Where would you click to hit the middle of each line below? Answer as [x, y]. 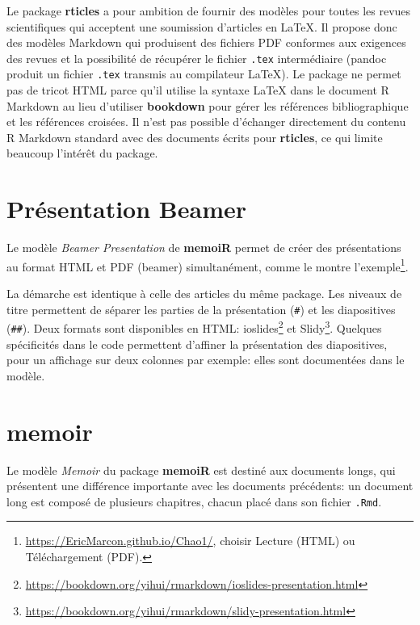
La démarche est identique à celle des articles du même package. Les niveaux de [204, 294]
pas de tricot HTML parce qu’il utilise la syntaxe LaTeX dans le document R [198, 90]
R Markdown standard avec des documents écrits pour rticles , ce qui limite [195, 137]
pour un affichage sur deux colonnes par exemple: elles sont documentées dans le [206, 360]
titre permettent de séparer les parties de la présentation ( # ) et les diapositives [201, 309]
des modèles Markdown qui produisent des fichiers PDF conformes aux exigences [206, 42]
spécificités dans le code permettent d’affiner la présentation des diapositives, [197, 344]
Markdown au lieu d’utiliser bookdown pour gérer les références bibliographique [208, 105]
